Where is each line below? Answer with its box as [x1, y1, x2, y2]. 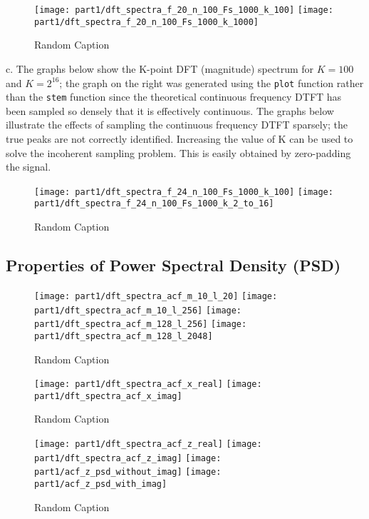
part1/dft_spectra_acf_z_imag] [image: [34, 453, 222, 463]
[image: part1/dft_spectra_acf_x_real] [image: [34, 379, 262, 390]
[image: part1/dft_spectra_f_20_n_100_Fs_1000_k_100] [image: [34, 5, 333, 15]
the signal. [6, 159, 51, 174]
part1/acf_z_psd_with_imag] [34, 478, 167, 489]
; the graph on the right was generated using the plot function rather [59, 75, 364, 90]
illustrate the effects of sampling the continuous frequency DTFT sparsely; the [6, 117, 348, 132]
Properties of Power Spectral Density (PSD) [6, 254, 341, 276]
